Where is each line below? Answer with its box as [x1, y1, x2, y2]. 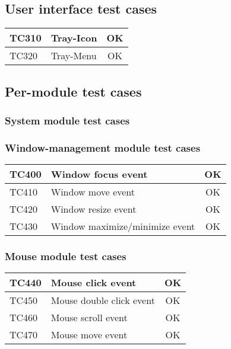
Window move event [50, 185, 135, 199]
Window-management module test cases [5, 140, 201, 155]
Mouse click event [50, 276, 137, 290]
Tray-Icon [50, 31, 97, 45]
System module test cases [5, 113, 130, 127]
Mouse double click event [50, 293, 155, 308]
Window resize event [50, 202, 137, 216]
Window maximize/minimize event [50, 219, 195, 233]
